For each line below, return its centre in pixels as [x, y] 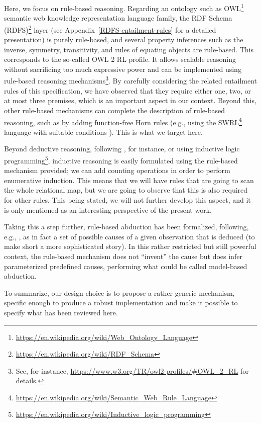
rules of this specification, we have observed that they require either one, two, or [128, 90]
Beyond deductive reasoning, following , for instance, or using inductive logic [122, 149]
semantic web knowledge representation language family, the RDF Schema [118, 18]
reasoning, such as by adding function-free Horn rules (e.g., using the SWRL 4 [123, 121]
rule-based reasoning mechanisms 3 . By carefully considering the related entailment [130, 80]
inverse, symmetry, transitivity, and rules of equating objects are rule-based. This [129, 49]
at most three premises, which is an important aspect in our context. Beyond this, [130, 100]
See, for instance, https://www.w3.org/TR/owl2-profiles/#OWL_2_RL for [132, 370]
